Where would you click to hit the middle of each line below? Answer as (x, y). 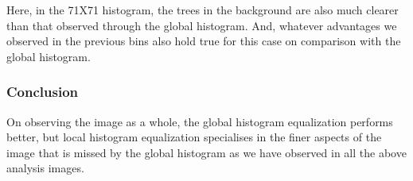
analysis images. (45, 168)
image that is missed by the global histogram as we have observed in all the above (206, 152)
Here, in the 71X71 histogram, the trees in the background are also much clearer (203, 10)
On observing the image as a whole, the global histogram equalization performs (200, 121)
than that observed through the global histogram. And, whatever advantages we (202, 25)
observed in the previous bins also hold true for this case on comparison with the (204, 41)
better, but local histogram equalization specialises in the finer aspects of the (194, 137)
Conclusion (42, 92)
